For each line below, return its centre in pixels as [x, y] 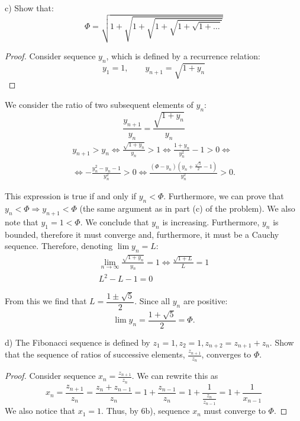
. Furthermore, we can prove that [224, 196]
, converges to [226, 354]
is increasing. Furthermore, [211, 221]
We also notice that [40, 411]
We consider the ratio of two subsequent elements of [99, 104]
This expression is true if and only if [71, 196]
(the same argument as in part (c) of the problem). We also [187, 208]
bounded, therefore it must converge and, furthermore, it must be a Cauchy [142, 234]
